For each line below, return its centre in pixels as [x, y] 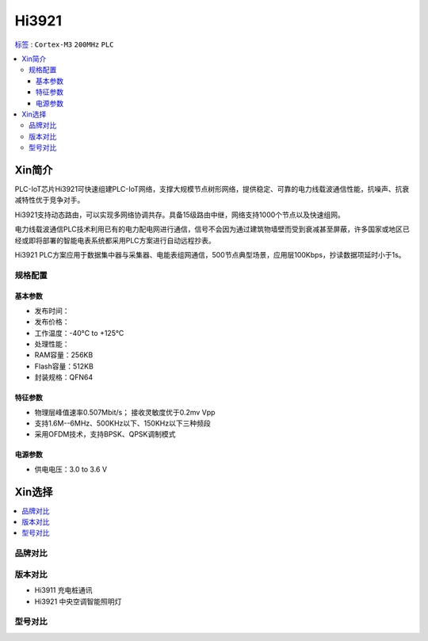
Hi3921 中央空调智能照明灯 [78, 601]
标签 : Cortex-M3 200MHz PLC [64, 44]
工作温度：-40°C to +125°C [79, 333]
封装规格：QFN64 [64, 377]
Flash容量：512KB [64, 366]
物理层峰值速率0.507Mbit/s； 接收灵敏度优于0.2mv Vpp [125, 412]
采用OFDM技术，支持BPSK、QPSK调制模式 [105, 434]
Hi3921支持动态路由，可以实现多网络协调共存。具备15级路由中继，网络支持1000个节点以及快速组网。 [180, 215]
